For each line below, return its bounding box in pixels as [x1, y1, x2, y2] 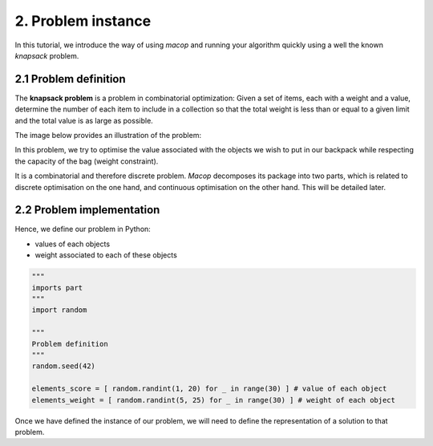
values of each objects [34, 239, 111, 249]
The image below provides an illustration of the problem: [14, 131, 202, 140]
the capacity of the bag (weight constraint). [14, 156, 159, 166]
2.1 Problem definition [14, 72, 126, 86]
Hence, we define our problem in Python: [14, 225, 152, 234]
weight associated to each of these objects [34, 250, 178, 260]
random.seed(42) [31, 362, 96, 371]
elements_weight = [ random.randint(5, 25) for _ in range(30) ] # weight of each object [31, 395, 396, 404]
